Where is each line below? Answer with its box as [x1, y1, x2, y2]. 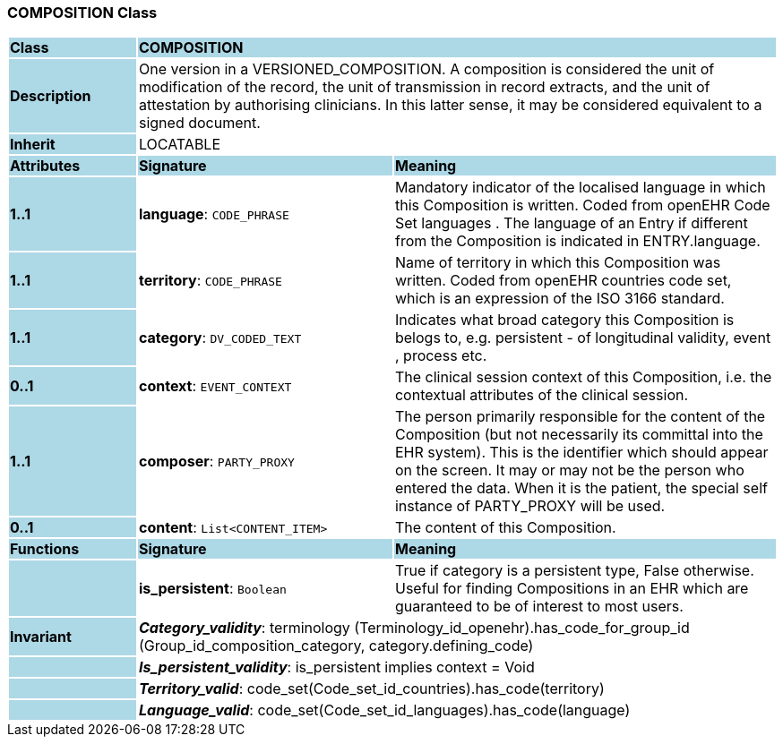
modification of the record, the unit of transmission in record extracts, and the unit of [138, 78, 710, 97]
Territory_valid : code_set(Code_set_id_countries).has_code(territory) [138, 680, 605, 698]
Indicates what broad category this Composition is [394, 311, 735, 329]
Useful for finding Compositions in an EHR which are [394, 579, 749, 598]
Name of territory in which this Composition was [394, 253, 721, 272]
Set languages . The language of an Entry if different [394, 214, 748, 233]
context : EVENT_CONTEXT [138, 377, 292, 396]
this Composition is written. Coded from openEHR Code [394, 196, 770, 215]
